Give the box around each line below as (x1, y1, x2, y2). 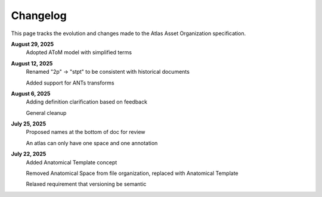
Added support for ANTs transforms (26, 79, 114, 86)
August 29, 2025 (11, 40, 54, 48)
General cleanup (26, 109, 67, 116)
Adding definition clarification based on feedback (26, 98, 147, 105)
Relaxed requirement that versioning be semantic (26, 180, 147, 187)
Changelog (11, 9, 67, 22)
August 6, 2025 (11, 90, 51, 97)
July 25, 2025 (11, 120, 47, 127)
